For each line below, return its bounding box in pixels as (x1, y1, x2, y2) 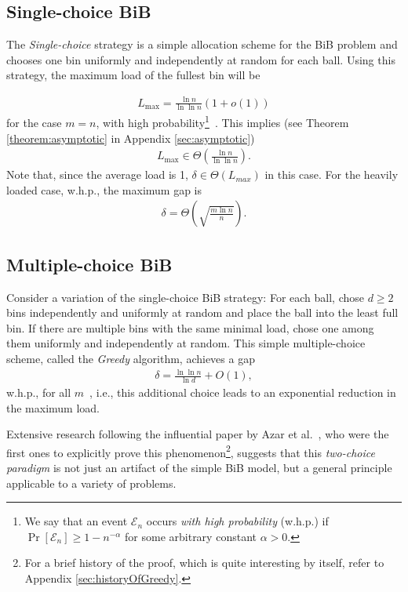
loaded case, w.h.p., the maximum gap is (6, 181, 202, 198)
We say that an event (24, 513, 128, 529)
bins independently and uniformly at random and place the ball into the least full (6, 304, 399, 321)
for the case (6, 114, 62, 131)
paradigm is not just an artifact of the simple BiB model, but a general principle (6, 459, 392, 476)
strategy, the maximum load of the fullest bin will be (6, 67, 260, 83)
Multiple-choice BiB (6, 252, 173, 276)
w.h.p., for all (6, 384, 71, 400)
